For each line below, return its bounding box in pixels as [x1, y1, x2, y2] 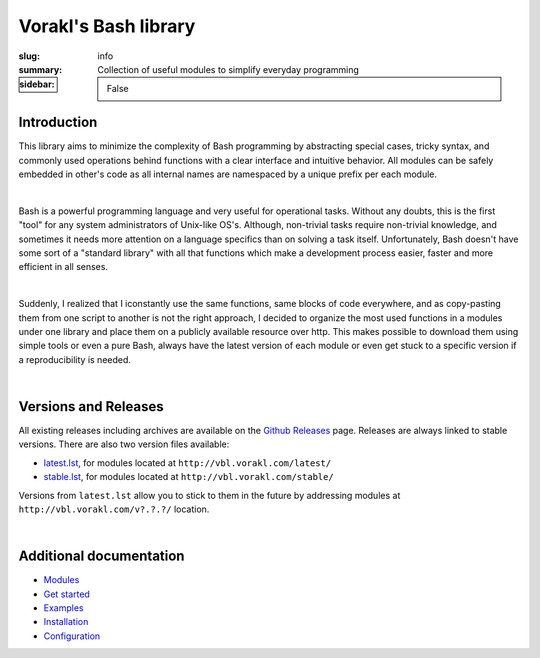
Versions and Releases [18, 398, 164, 415]
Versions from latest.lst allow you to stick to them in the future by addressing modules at [18, 489, 401, 501]
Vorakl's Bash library [18, 15, 196, 37]
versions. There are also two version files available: [18, 438, 230, 450]
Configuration [43, 630, 101, 642]
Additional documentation [18, 548, 185, 565]
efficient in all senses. [18, 261, 109, 273]
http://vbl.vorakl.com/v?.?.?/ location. [18, 503, 210, 515]
